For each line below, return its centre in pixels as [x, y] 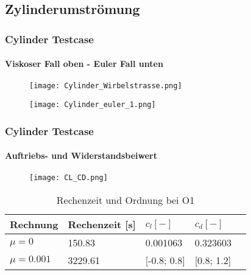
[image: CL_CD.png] [69, 178]
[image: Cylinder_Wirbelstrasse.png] [106, 86]
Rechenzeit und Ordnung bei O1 [125, 200]
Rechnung [34, 225]
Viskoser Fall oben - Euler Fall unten [84, 64]
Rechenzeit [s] [102, 225]
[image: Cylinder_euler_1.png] [93, 105]
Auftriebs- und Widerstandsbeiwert [81, 155]
